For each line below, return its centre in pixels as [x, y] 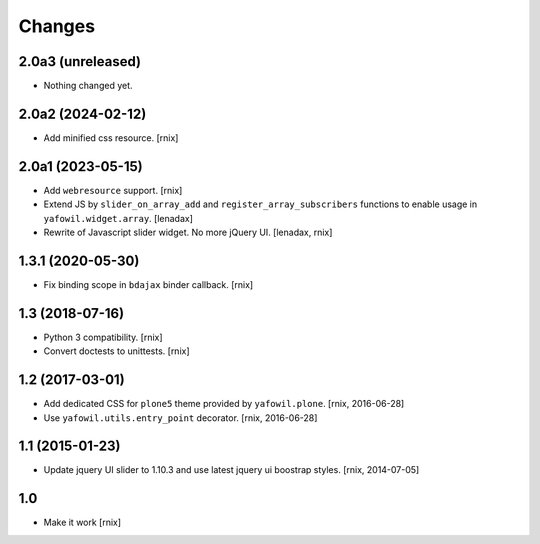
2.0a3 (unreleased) [80, 61]
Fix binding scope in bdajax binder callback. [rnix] [148, 284]
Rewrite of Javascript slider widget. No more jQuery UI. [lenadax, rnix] [188, 232]
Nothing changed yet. [88, 86]
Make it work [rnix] [82, 522]
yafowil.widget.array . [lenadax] [118, 218]
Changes [56, 26]
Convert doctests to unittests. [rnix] [116, 351]
